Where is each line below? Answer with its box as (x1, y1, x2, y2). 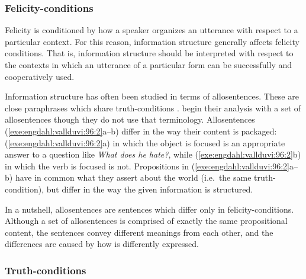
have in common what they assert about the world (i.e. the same (15, 171, 252, 184)
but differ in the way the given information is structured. (46, 182, 253, 195)
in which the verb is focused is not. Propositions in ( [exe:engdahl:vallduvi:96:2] (5, 159, 290, 172)
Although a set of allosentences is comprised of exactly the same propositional (5, 214, 288, 227)
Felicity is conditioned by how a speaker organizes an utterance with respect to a (5, 24, 298, 36)
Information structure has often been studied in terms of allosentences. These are (5, 90, 299, 102)
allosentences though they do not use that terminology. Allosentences (5, 113, 255, 126)
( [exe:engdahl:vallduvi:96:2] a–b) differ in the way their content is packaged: (5, 124, 277, 137)
